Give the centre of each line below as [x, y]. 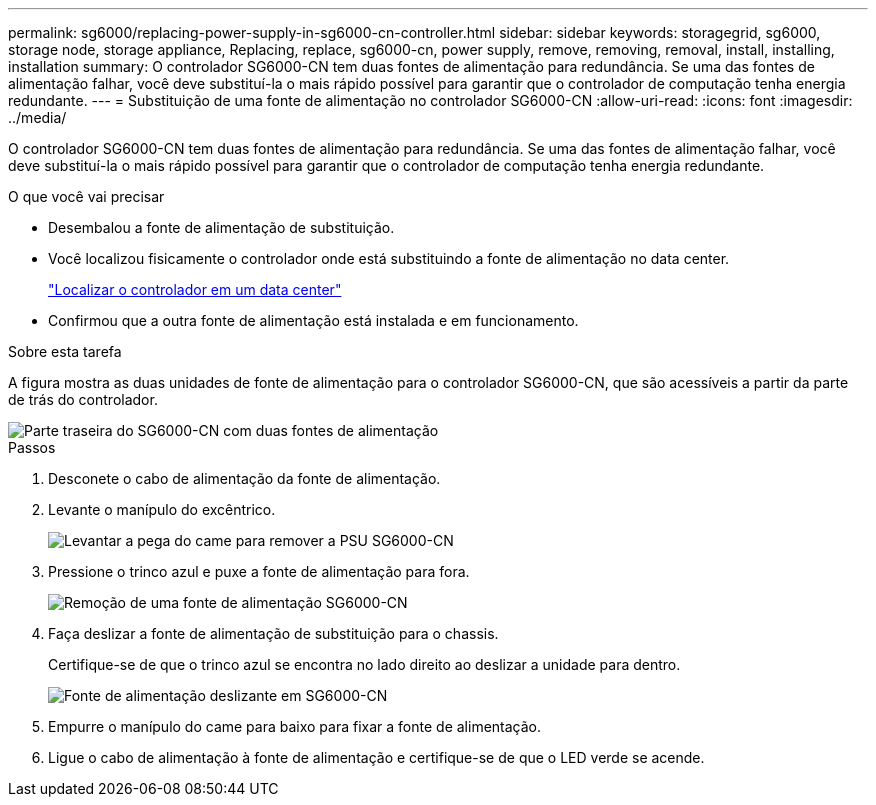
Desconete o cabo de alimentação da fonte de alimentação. [244, 478]
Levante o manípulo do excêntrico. [162, 509]
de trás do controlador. [83, 399]
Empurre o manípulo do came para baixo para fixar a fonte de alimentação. [295, 726]
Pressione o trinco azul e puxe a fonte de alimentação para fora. [259, 571]
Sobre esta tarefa [65, 351]
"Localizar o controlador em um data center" [195, 289]
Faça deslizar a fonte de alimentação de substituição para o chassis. [273, 633]
